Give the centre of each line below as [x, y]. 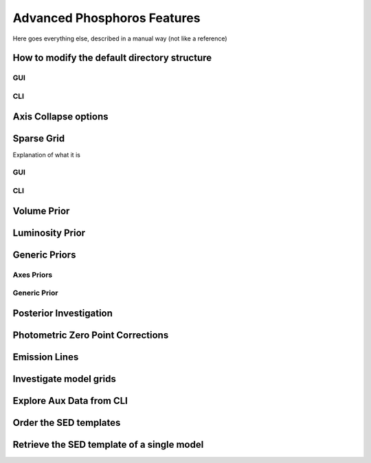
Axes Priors [33, 275]
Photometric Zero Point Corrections [91, 335]
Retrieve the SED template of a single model [108, 444]
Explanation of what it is [46, 155]
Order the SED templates [67, 422]
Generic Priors [44, 255]
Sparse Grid [39, 138]
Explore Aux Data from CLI [70, 401]
